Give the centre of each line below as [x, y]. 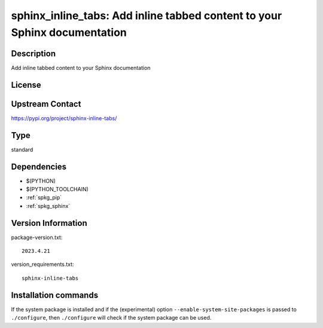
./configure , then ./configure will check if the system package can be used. [111, 318]
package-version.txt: [37, 237]
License [26, 85]
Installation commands [55, 295]
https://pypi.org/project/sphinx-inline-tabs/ [64, 118]
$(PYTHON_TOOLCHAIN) [57, 189]
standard [22, 149]
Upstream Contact [46, 104]
